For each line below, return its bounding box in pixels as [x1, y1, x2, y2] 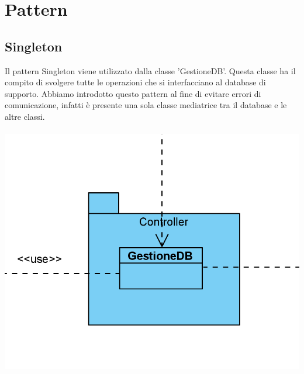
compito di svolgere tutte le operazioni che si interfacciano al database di [5, 76, 266, 88]
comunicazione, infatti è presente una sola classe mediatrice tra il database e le [5, 99, 287, 111]
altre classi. [5, 110, 45, 122]
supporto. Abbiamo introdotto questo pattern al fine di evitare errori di [5, 87, 261, 99]
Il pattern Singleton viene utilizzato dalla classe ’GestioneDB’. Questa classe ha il [5, 64, 296, 77]
